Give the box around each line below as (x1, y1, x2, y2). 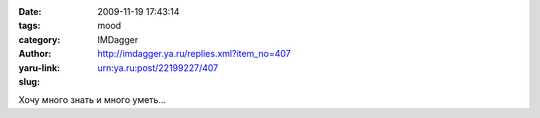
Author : (18, 48, 52, 60)
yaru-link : (18, 61, 60, 74)
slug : (18, 75, 40, 87)
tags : (18, 20, 41, 32)
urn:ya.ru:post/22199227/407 (97, 61, 219, 74)
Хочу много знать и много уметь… (18, 94, 167, 106)
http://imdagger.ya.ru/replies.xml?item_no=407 (97, 48, 291, 60)
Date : (18, 6, 42, 17)
